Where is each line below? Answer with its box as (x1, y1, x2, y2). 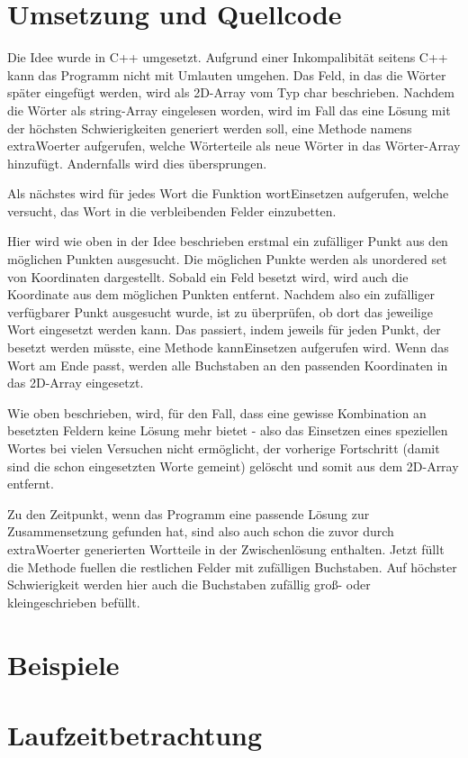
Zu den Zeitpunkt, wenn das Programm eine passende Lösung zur (7, 504, 370, 523)
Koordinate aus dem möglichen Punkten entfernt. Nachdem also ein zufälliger (7, 285, 435, 304)
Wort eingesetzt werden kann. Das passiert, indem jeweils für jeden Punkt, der (7, 320, 441, 339)
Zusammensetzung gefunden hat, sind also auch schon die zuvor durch (7, 522, 394, 541)
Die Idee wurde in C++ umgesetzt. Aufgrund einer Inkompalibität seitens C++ (7, 48, 448, 67)
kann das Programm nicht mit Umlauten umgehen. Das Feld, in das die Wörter (7, 65, 446, 84)
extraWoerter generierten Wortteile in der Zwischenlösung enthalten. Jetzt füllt (7, 539, 445, 558)
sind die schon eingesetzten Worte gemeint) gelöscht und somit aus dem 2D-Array (7, 456, 459, 475)
